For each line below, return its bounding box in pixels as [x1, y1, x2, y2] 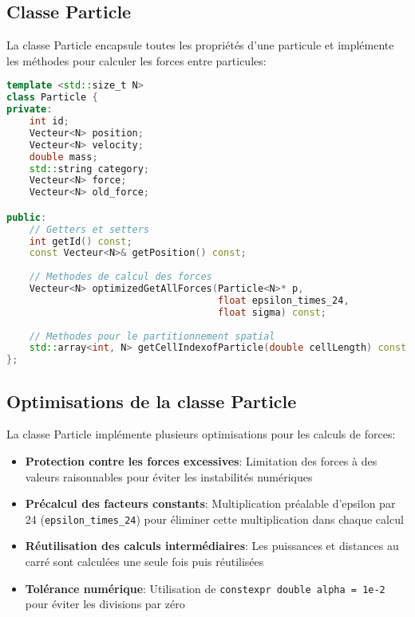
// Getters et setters [29, 223, 149, 235]
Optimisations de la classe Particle [6, 388, 297, 413]
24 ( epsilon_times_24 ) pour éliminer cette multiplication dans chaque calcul [25, 510, 404, 527]
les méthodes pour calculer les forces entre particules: [6, 52, 267, 69]
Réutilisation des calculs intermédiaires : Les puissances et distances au [25, 537, 399, 554]
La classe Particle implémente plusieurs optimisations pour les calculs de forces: [6, 426, 396, 442]
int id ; [29, 116, 69, 128]
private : [6, 104, 53, 116]
